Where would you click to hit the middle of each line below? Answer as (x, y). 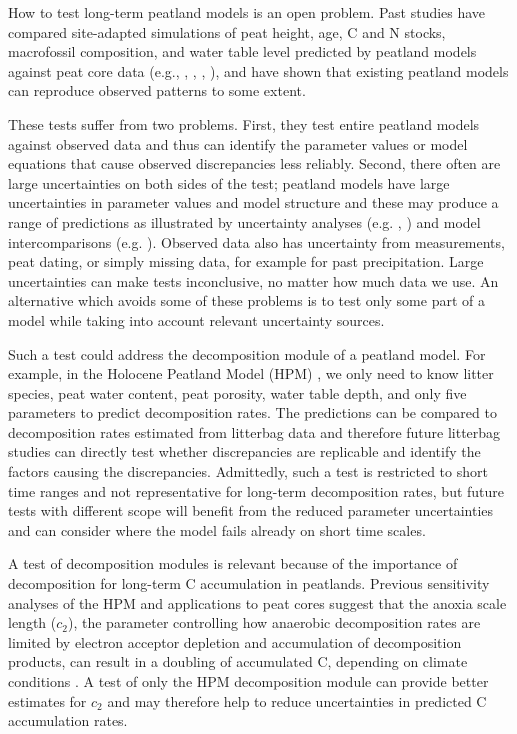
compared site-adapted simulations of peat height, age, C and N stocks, (227, 31)
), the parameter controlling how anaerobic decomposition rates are (274, 622)
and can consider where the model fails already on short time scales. (217, 529)
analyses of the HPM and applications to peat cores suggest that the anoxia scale (257, 602)
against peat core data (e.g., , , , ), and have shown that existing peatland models (258, 70)
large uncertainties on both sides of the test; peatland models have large (229, 182)
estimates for (47, 700)
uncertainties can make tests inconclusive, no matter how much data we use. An (253, 280)
